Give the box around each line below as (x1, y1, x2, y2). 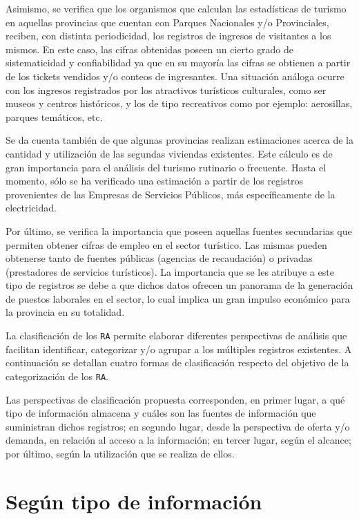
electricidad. (6, 200, 57, 215)
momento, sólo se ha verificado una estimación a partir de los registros (6, 173, 304, 188)
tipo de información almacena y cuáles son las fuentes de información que (6, 406, 316, 420)
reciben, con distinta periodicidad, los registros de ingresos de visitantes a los (6, 28, 331, 43)
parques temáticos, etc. (6, 109, 103, 124)
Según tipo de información (6, 487, 262, 515)
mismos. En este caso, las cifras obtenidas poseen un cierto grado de (6, 41, 293, 56)
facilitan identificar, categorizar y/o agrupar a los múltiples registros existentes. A (6, 341, 352, 356)
